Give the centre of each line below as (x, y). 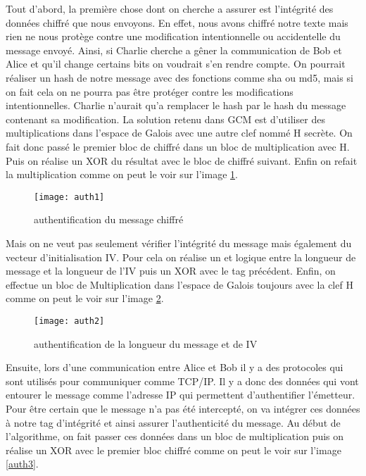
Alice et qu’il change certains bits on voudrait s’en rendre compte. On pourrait (176, 64)
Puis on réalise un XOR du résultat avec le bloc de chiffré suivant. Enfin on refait (182, 160)
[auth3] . (22, 464)
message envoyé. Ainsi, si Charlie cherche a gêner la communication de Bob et (174, 50)
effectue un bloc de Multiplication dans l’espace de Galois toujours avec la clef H (179, 284)
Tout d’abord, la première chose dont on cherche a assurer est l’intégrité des (170, 8)
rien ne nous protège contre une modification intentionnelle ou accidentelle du (173, 36)
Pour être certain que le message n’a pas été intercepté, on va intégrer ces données (183, 408)
